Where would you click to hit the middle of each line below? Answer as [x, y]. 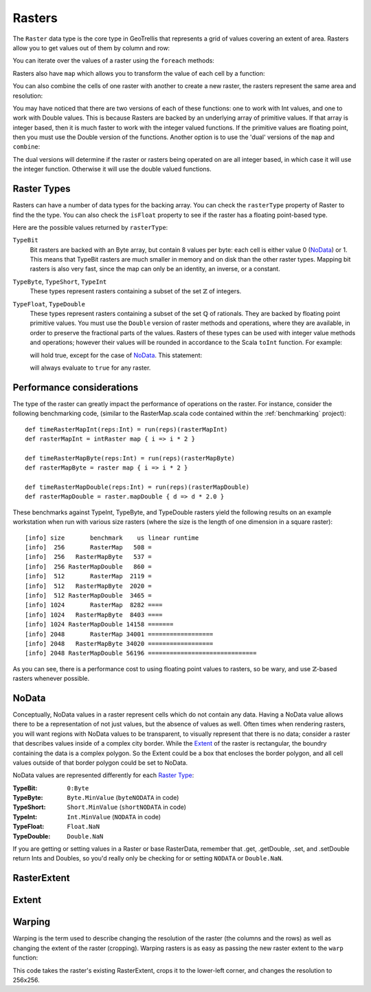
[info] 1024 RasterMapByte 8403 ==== [94, 615]
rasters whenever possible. [51, 679]
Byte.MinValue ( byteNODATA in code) [123, 798]
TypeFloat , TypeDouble [49, 304]
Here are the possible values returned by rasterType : [90, 227]
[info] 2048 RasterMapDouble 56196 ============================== [141, 653]
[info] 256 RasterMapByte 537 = [89, 557]
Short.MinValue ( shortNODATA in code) [127, 807]
